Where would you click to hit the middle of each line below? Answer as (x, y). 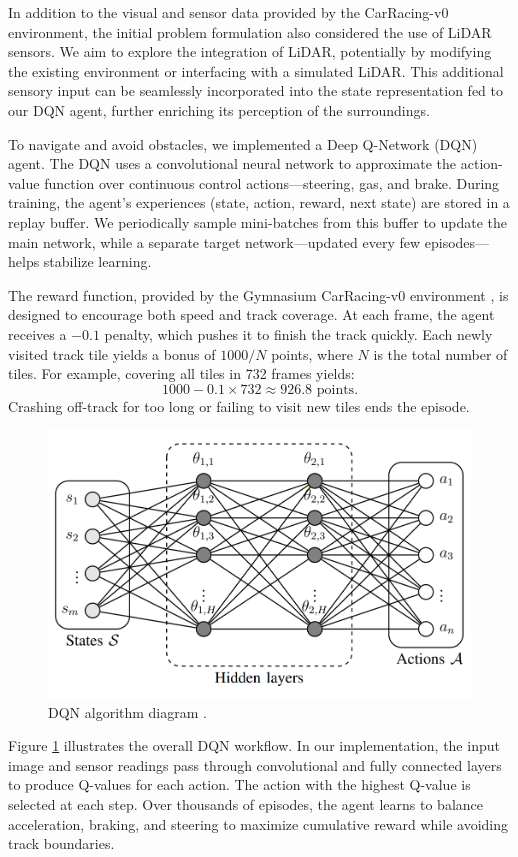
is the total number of (440, 353)
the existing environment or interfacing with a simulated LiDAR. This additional (256, 70)
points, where (312, 353)
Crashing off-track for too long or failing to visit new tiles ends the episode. (239, 405)
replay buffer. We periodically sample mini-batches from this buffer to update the (257, 221)
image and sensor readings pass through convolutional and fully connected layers (255, 764)
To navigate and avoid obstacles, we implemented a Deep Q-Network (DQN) (243, 143)
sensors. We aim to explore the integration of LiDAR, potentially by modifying (250, 51)
